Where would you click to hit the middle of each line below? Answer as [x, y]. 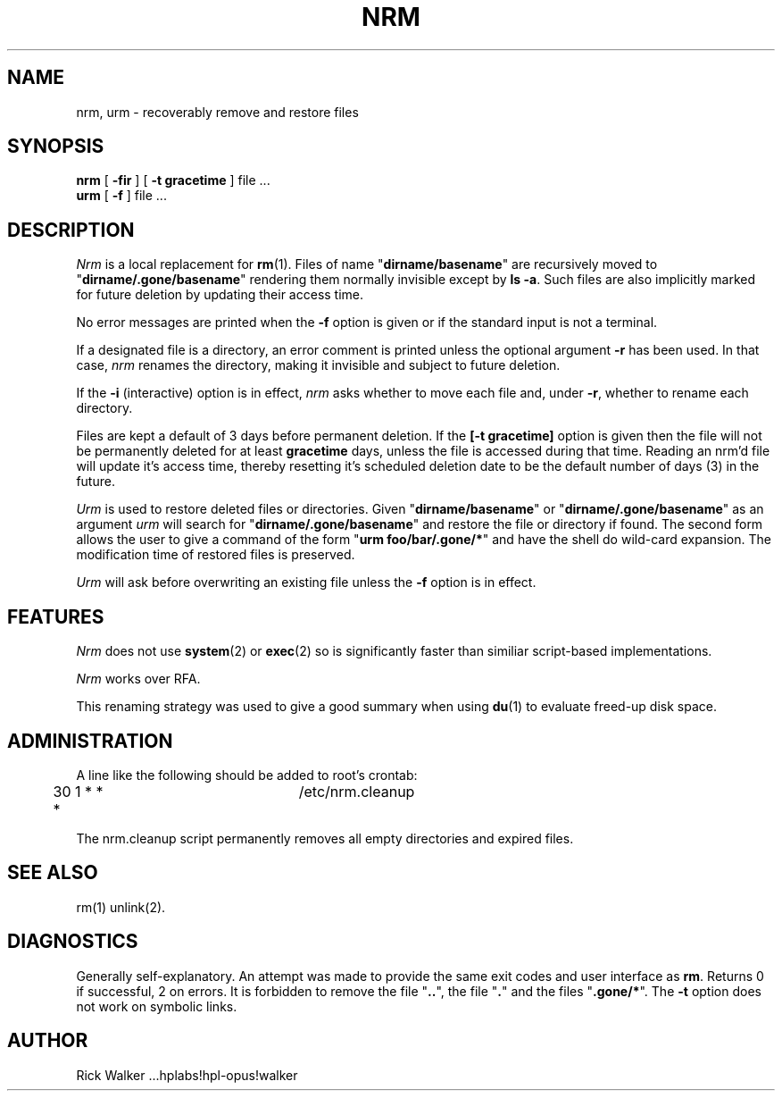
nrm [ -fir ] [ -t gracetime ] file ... [173, 180]
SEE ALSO [53, 873]
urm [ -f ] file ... [121, 196]
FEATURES [56, 616]
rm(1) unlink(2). [121, 907]
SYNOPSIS [56, 147]
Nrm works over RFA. [138, 679]
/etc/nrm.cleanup [357, 791]
